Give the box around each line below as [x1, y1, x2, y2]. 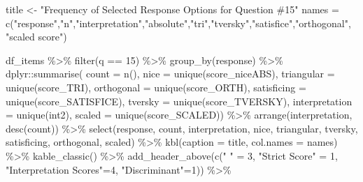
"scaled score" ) [6, 29, 67, 44]
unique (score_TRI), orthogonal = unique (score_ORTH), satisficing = [6, 79, 306, 94]
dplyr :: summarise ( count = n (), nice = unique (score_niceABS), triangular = [6, 66, 335, 81]
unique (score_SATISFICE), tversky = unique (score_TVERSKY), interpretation [6, 93, 353, 108]
